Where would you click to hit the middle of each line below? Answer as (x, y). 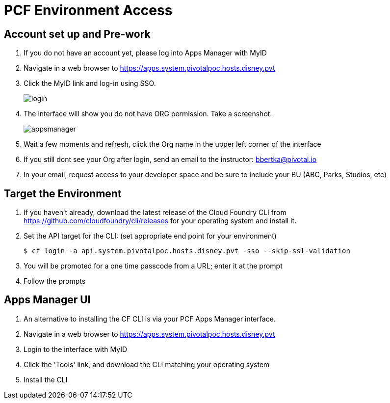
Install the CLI (46, 379)
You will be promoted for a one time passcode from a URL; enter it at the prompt (153, 266)
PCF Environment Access (88, 10)
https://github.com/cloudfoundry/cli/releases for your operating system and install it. (160, 221)
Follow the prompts (55, 281)
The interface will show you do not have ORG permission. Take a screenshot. (148, 114)
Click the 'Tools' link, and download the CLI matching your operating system (147, 364)
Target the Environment (63, 193)
